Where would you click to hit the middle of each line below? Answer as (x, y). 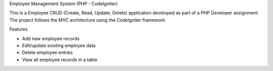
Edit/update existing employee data (59, 45)
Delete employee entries (48, 52)
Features (18, 29)
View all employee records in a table (60, 59)
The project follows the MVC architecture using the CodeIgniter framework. (88, 20)
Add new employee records (51, 38)
